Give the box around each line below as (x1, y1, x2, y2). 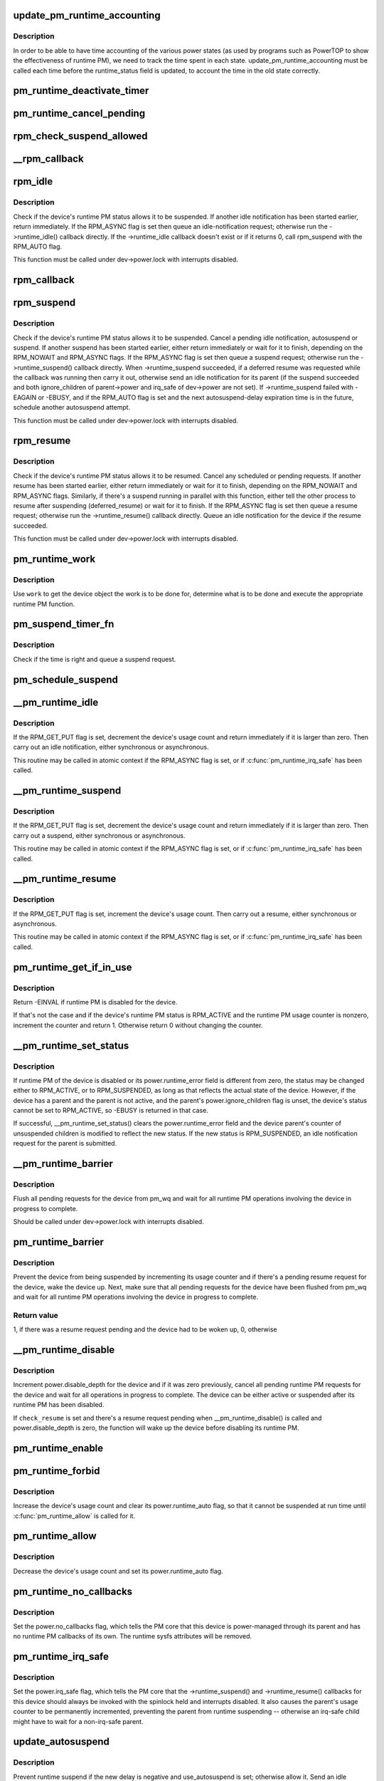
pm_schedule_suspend (13, 673, 119, 685)
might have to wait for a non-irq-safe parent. (13, 1717, 144, 1725)
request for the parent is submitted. (13, 1139, 117, 1148)
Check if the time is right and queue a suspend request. (13, 655, 176, 663)
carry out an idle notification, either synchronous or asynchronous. (13, 743, 209, 752)
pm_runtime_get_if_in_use (13, 961, 132, 973)
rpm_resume (13, 435, 71, 447)
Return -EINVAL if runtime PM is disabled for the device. (13, 997, 178, 1006)
